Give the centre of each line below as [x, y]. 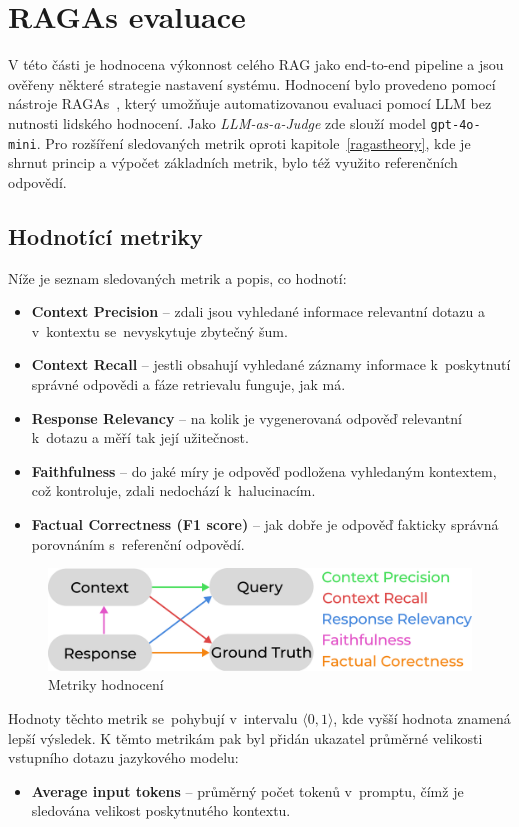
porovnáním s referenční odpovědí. [138, 543]
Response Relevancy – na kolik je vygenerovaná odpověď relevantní [246, 417]
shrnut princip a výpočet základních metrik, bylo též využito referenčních [233, 162]
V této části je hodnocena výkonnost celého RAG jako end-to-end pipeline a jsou [256, 64]
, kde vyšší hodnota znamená [422, 718]
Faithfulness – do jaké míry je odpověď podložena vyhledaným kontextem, [264, 470]
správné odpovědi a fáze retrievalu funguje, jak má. [188, 383]
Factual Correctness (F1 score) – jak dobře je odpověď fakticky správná [265, 523]
